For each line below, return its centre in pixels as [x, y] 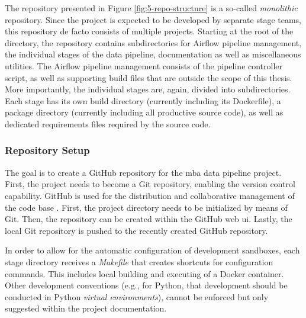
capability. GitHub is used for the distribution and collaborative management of [150, 195]
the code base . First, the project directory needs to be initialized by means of [146, 207]
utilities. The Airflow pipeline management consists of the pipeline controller [144, 65]
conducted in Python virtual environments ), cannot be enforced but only [137, 296]
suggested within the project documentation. [86, 308]
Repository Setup [47, 150]
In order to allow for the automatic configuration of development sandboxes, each [152, 250]
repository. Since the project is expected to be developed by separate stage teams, [153, 19]
